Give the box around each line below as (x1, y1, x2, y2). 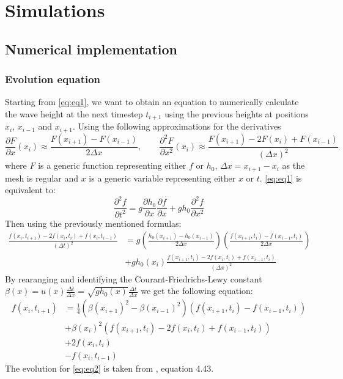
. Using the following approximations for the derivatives (72, 120, 281, 133)
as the (282, 159, 305, 172)
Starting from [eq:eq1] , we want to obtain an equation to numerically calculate (5, 95, 299, 108)
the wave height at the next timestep (5, 107, 143, 120)
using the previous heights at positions (164, 107, 309, 120)
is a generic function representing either (38, 159, 186, 172)
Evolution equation (5, 72, 101, 87)
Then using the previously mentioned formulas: (5, 216, 182, 229)
